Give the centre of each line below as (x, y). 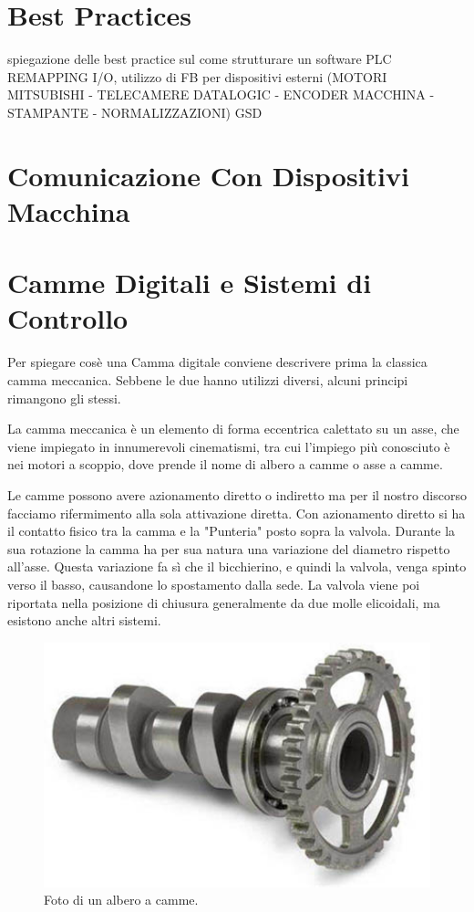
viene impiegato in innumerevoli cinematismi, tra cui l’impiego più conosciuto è (229, 446)
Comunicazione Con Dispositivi (208, 175)
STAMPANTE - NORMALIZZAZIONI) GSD (135, 112)
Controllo (68, 318)
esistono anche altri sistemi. (84, 620)
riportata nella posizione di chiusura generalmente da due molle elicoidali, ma (224, 602)
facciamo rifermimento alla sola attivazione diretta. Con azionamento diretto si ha (237, 513)
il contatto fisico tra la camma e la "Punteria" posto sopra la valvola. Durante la (232, 531)
